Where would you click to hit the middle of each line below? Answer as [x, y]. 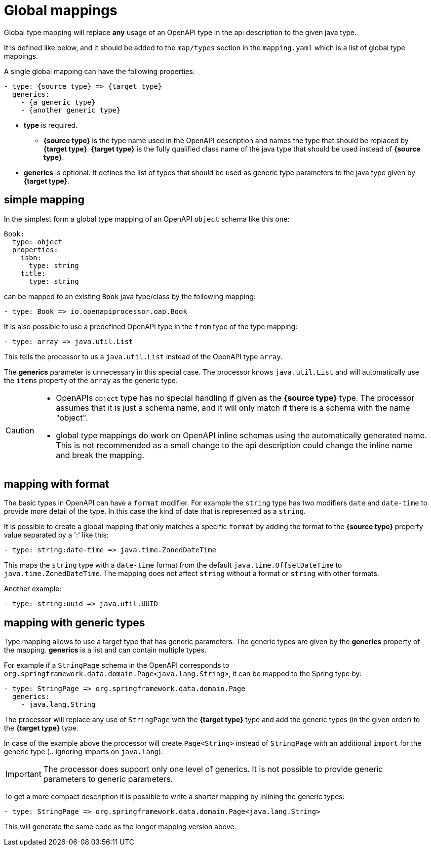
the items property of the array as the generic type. [91, 380]
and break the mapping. [100, 455]
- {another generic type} [71, 110]
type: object [37, 242]
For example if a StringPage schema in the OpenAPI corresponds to [117, 665]
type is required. [51, 125]
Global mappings [61, 10]
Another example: [33, 589]
